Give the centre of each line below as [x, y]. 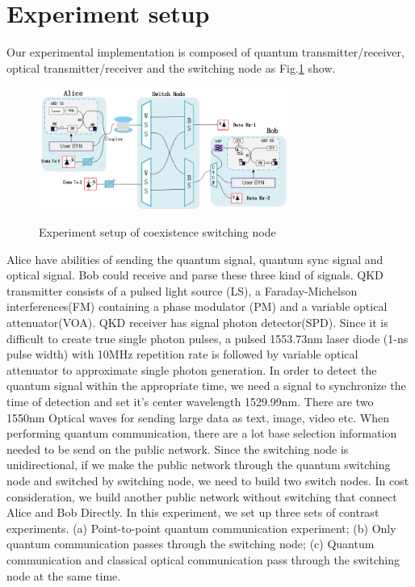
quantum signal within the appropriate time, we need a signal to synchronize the [206, 386]
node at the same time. [64, 575]
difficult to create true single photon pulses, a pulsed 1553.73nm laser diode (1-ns [207, 338]
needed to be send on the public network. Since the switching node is [178, 449]
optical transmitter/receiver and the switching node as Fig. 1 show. [171, 67]
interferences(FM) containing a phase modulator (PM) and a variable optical [197, 306]
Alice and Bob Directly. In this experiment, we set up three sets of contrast [193, 512]
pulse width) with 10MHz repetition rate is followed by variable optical [182, 354]
